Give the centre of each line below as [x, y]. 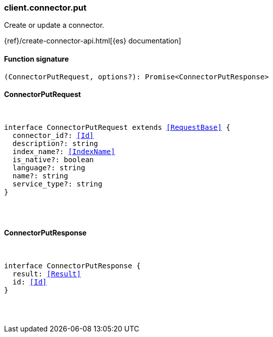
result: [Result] [47, 274]
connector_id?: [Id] [53, 135]
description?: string [55, 143]
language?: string [49, 167]
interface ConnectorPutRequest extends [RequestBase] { [117, 127]
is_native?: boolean [53, 159]
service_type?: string [57, 184]
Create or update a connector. [54, 25]
